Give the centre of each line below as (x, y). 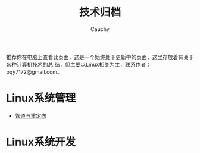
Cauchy (100, 29)
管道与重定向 (30, 115)
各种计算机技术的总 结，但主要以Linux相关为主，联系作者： (79, 64)
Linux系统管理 (41, 98)
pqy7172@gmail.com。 (34, 71)
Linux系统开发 (41, 142)
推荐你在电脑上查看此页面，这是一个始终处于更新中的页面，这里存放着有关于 (100, 57)
